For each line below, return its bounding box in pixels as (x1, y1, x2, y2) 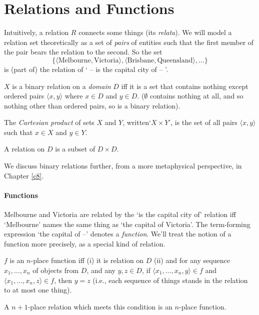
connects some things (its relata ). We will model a (78, 27, 232, 37)
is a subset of (55, 143, 95, 154)
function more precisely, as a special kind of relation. (4, 238, 165, 248)
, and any (86, 265, 115, 275)
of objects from (32, 265, 79, 275)
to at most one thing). (4, 284, 72, 295)
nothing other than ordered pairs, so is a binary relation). (4, 100, 180, 110)
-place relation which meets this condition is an (27, 301, 172, 311)
